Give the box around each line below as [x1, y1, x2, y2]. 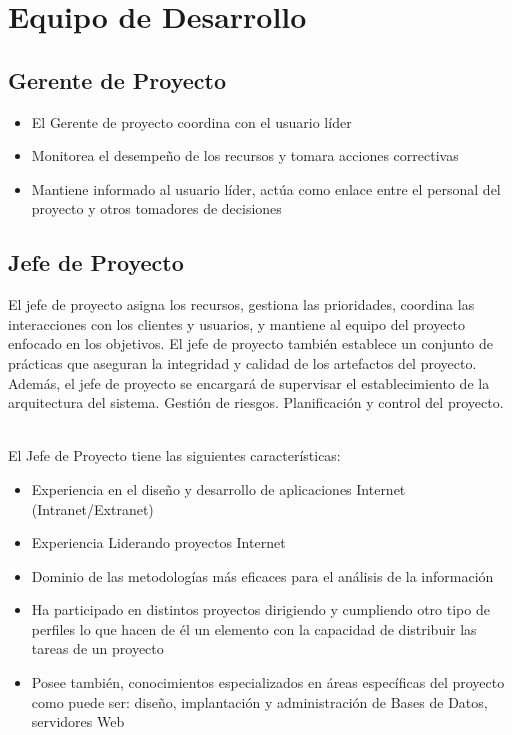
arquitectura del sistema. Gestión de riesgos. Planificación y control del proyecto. [8, 392, 504, 413]
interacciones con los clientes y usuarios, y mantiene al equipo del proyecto [8, 313, 466, 334]
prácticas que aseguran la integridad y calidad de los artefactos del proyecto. [8, 352, 477, 373]
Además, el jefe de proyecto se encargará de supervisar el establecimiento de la [8, 372, 490, 393]
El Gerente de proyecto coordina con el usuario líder [31, 111, 352, 132]
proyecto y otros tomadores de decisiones [31, 198, 282, 219]
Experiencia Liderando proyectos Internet [31, 532, 286, 553]
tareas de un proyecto [31, 638, 164, 659]
